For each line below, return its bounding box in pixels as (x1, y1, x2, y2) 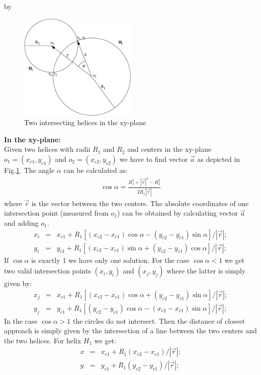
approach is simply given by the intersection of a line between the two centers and (4, 325, 257, 336)
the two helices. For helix (4, 335, 81, 345)
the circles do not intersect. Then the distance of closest (72, 315, 245, 326)
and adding (4, 217, 39, 228)
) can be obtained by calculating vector (117, 208, 238, 218)
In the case (4, 315, 38, 326)
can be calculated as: (63, 164, 128, 175)
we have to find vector (119, 153, 188, 164)
